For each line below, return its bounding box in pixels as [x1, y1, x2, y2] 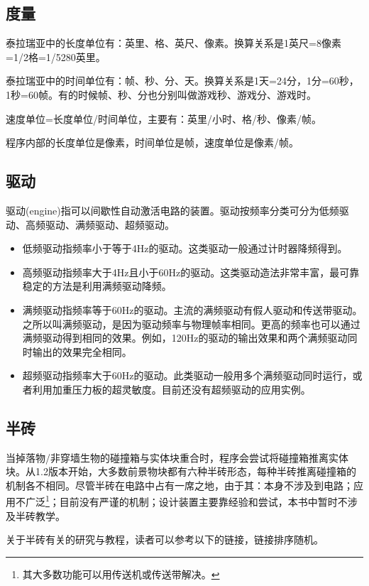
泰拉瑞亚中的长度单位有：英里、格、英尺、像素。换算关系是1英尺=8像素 [6, 36, 341, 50]
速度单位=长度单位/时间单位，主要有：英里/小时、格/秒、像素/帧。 [6, 111, 321, 126]
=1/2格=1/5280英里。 [6, 49, 106, 64]
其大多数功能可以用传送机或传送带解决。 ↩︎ [22, 566, 220, 581]
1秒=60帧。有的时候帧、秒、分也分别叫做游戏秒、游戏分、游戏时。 [6, 87, 316, 102]
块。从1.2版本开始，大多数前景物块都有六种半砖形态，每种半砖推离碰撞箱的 [6, 464, 356, 479]
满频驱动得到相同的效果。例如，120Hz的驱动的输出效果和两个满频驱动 [22, 330, 348, 345]
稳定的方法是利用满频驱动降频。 [22, 278, 172, 293]
